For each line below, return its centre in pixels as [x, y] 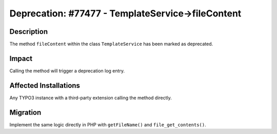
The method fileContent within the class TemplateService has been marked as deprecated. [111, 44]
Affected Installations [45, 85]
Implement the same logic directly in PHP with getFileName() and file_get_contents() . [108, 125]
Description [29, 32]
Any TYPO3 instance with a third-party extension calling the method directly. [91, 98]
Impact [21, 58]
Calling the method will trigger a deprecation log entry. [67, 71]
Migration [25, 112]
